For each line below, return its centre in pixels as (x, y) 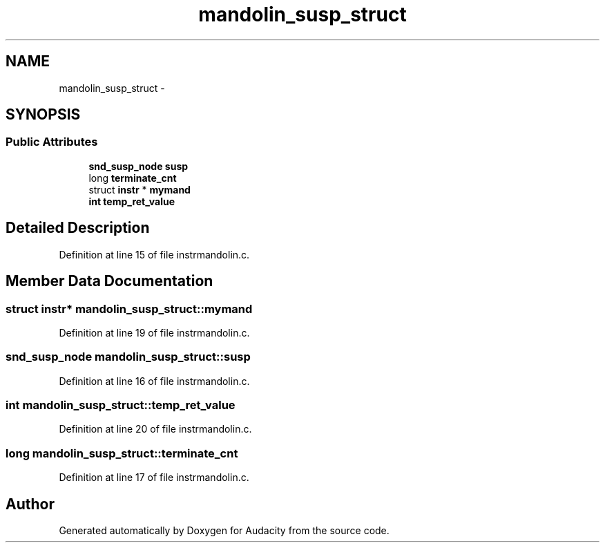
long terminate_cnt (133, 178)
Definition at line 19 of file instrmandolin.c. (154, 332)
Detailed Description (78, 228)
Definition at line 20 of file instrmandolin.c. (155, 429)
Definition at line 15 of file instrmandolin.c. (154, 254)
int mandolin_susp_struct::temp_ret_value (121, 405)
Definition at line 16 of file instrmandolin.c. (154, 381)
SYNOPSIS (43, 115)
